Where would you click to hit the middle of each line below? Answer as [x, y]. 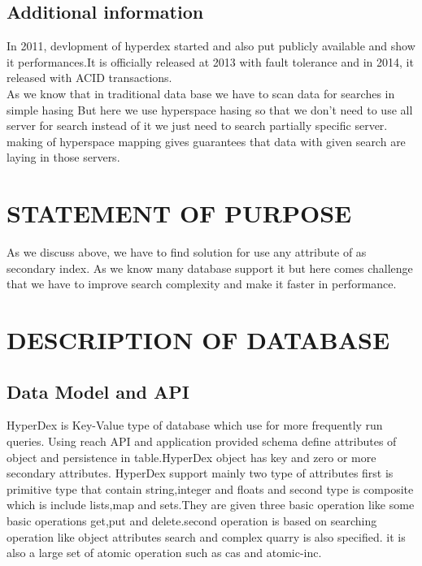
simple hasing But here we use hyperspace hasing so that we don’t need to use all [210, 109]
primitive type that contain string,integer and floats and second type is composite [210, 488]
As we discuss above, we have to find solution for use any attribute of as [187, 252]
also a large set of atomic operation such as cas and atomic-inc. [164, 553]
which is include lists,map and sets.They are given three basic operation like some [211, 505]
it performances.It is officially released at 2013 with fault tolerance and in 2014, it [210, 61]
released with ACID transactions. [89, 78]
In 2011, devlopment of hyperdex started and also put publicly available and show [211, 46]
